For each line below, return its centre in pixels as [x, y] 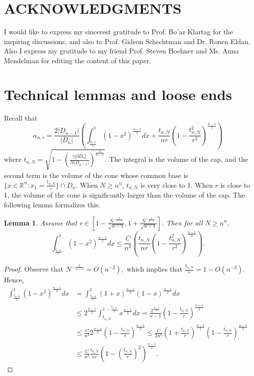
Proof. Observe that [34, 269]
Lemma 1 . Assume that [41, 222]
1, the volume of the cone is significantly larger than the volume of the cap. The [125, 195]
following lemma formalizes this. [52, 204]
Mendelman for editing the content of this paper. [78, 60]
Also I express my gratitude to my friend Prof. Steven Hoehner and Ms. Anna [121, 51]
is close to [235, 185]
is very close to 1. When [176, 185]
